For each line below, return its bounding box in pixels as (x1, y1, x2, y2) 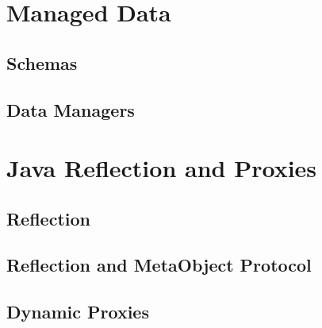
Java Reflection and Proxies (6, 152, 317, 184)
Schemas (6, 50, 78, 75)
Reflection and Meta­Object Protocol (6, 253, 312, 277)
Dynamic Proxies (6, 299, 149, 324)
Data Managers (6, 97, 135, 122)
